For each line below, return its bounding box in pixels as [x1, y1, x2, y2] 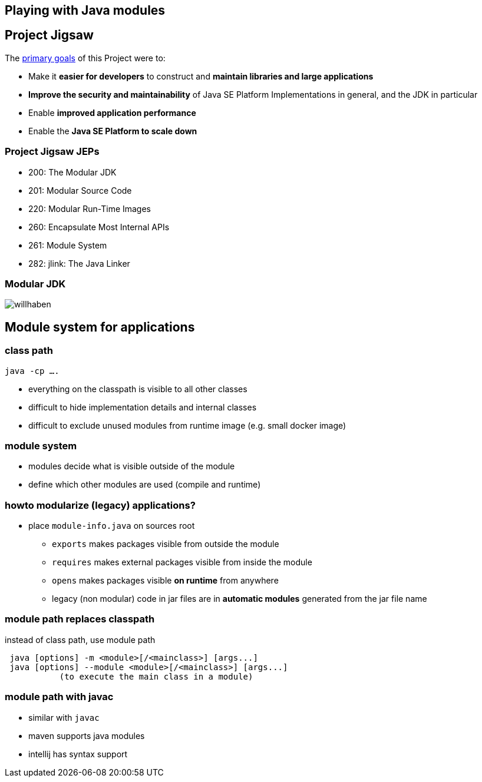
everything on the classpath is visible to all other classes [28, 383, 247, 394]
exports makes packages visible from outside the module [52, 539, 279, 549]
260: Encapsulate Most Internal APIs [28, 221, 170, 232]
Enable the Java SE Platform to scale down [28, 125, 197, 136]
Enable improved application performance [28, 107, 196, 118]
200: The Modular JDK [28, 167, 117, 177]
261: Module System [28, 240, 107, 250]
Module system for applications [5, 319, 195, 334]
